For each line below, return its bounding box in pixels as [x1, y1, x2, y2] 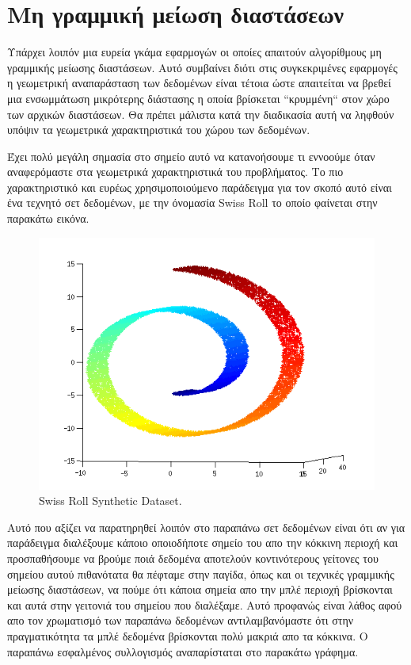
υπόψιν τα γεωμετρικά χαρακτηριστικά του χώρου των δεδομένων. [7, 121, 310, 138]
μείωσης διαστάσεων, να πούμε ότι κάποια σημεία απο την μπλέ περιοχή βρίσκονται [7, 581, 393, 598]
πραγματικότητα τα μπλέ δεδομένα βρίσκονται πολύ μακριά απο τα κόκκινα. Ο [7, 628, 368, 644]
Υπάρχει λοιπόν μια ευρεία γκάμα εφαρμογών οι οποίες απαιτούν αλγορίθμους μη [7, 44, 382, 60]
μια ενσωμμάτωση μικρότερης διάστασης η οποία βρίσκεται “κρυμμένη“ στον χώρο [7, 90, 390, 106]
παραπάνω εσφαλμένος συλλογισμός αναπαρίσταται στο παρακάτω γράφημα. [7, 643, 359, 659]
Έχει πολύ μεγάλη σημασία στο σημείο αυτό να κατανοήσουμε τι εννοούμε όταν [7, 147, 375, 164]
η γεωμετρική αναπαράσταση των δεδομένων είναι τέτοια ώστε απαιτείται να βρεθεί [7, 75, 391, 91]
